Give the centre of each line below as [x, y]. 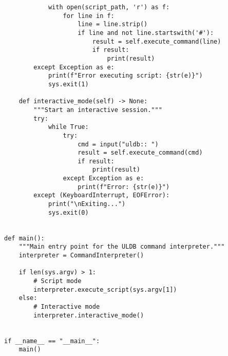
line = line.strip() [113, 24]
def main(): [24, 238]
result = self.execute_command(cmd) [140, 153]
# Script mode [58, 281]
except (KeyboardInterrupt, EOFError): [102, 195]
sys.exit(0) [68, 212]
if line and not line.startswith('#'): [146, 33]
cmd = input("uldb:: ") [118, 144]
